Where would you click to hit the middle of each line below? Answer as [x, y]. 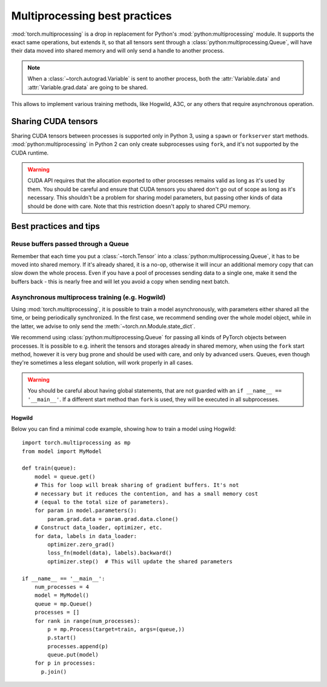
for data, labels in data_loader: [86, 536]
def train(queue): [49, 468]
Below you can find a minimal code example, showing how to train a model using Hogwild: [124, 429]
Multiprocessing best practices [91, 16]
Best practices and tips [55, 226]
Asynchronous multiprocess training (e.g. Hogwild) [88, 297]
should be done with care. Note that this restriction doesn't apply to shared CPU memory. [139, 206]
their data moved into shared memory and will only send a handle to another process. [118, 51]
